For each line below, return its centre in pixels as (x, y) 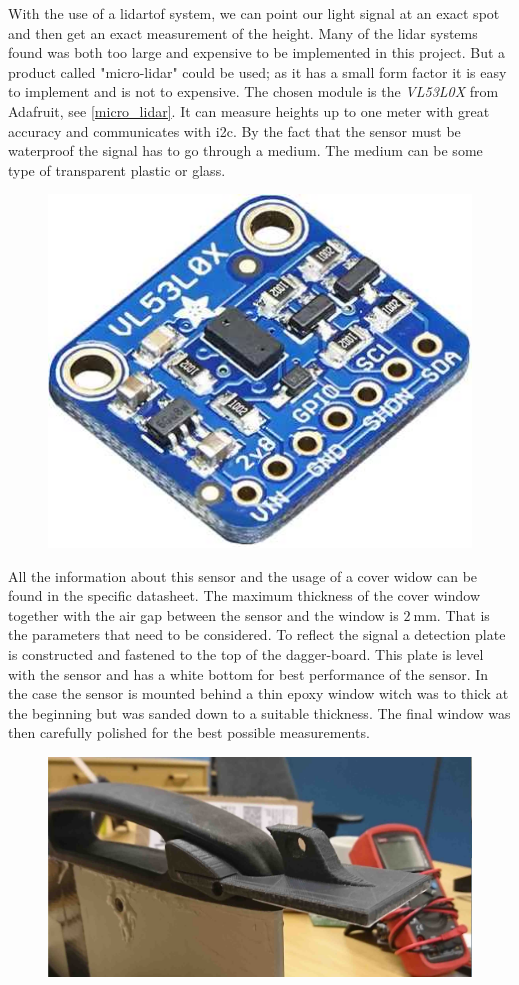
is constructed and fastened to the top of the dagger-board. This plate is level (246, 653)
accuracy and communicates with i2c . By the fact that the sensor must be (234, 130)
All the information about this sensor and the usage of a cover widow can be (243, 575)
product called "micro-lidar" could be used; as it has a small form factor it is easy (257, 71)
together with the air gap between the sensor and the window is (203, 614)
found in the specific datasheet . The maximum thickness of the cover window (244, 595)
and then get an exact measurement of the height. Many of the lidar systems (243, 32)
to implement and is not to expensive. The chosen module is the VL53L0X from (253, 91)
